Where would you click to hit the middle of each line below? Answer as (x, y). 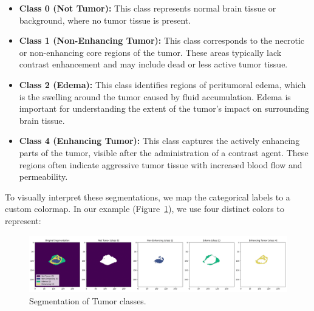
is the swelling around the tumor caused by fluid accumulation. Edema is (155, 96)
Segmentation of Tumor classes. (88, 300)
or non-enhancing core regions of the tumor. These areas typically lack (150, 52)
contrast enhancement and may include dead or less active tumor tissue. (153, 64)
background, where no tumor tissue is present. (105, 20)
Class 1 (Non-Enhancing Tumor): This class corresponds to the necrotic (162, 40)
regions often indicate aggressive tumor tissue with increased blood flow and (161, 164)
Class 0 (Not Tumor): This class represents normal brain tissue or (148, 8)
